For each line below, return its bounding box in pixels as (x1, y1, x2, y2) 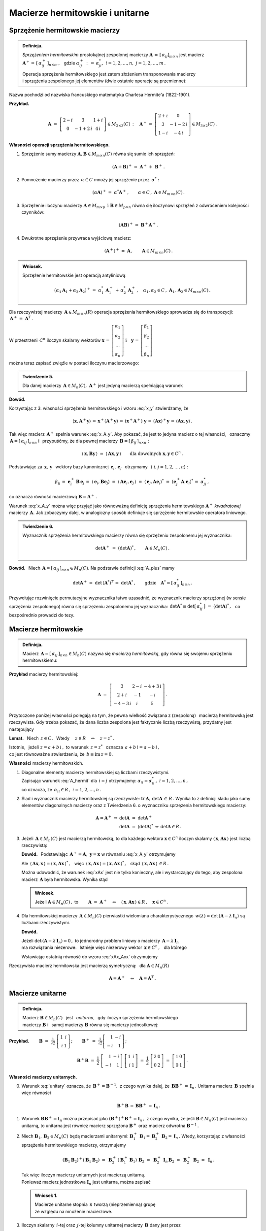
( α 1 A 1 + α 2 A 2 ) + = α (54, 287, 102, 294)
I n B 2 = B (163, 1157, 187, 1164)
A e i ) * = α (180, 478, 204, 486)
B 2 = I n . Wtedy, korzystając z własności (161, 1133, 246, 1140)
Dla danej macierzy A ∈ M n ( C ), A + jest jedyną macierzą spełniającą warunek (22, 382, 183, 390)
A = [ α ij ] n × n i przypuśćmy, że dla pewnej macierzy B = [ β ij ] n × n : (10, 438, 150, 445)
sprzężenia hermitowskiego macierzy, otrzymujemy (21, 1142, 126, 1148)
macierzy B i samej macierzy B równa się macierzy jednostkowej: (22, 1022, 159, 1028)
